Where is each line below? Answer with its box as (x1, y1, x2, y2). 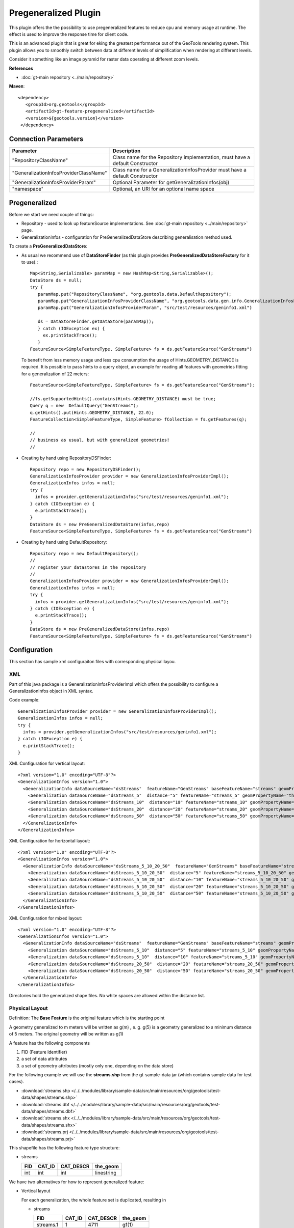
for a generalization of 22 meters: (21, 371, 89, 377)
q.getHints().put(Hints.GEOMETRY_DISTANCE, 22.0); (30, 410, 154, 415)
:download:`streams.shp (21, 1088, 71, 1093)
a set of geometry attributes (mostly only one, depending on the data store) (21, 1062, 174, 1068)
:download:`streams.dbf (21, 1101, 70, 1107)
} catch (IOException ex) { (37, 326, 105, 331)
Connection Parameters (9, 135, 83, 143)
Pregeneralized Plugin (9, 7, 101, 18)
